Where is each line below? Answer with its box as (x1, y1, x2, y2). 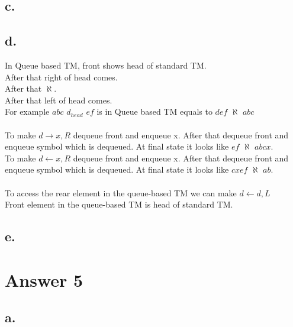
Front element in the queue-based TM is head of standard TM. (5, 198, 233, 211)
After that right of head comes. (5, 70, 118, 83)
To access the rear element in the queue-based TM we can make (5, 186, 237, 199)
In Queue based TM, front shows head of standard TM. (5, 59, 207, 71)
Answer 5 (5, 267, 83, 292)
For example (5, 105, 50, 118)
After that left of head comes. (5, 93, 112, 106)
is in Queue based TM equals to (96, 105, 212, 118)
